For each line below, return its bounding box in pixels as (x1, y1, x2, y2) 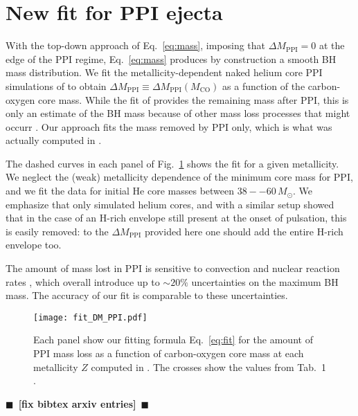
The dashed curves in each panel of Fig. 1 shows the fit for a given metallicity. (6, 156, 339, 170)
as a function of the (222, 78, 305, 93)
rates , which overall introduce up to (6, 274, 160, 289)
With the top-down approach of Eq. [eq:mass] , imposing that (6, 38, 266, 53)
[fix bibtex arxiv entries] (18, 396, 136, 410)
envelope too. (6, 237, 62, 252)
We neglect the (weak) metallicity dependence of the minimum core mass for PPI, (6, 170, 353, 184)
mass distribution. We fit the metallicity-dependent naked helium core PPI (6, 65, 323, 80)
